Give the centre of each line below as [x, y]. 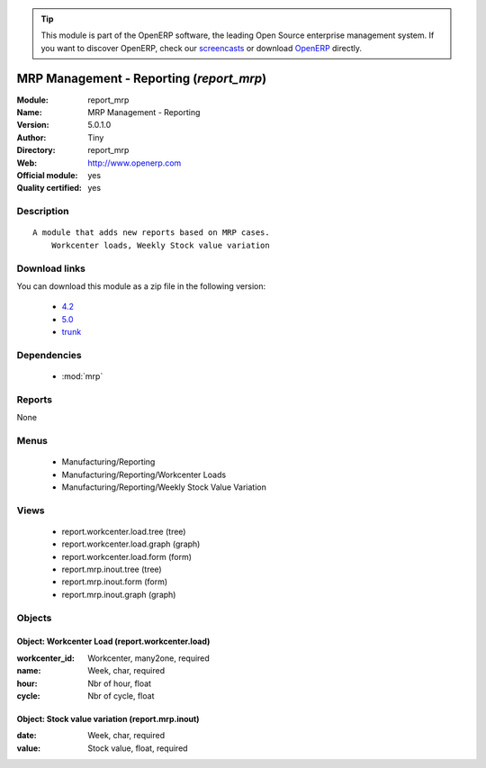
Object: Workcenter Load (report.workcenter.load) [113, 642]
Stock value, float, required [138, 748]
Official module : [47, 176]
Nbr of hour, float [120, 683]
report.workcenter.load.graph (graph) [131, 544]
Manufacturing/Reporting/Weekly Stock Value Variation [164, 487]
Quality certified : [49, 188]
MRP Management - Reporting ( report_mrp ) [142, 78]
